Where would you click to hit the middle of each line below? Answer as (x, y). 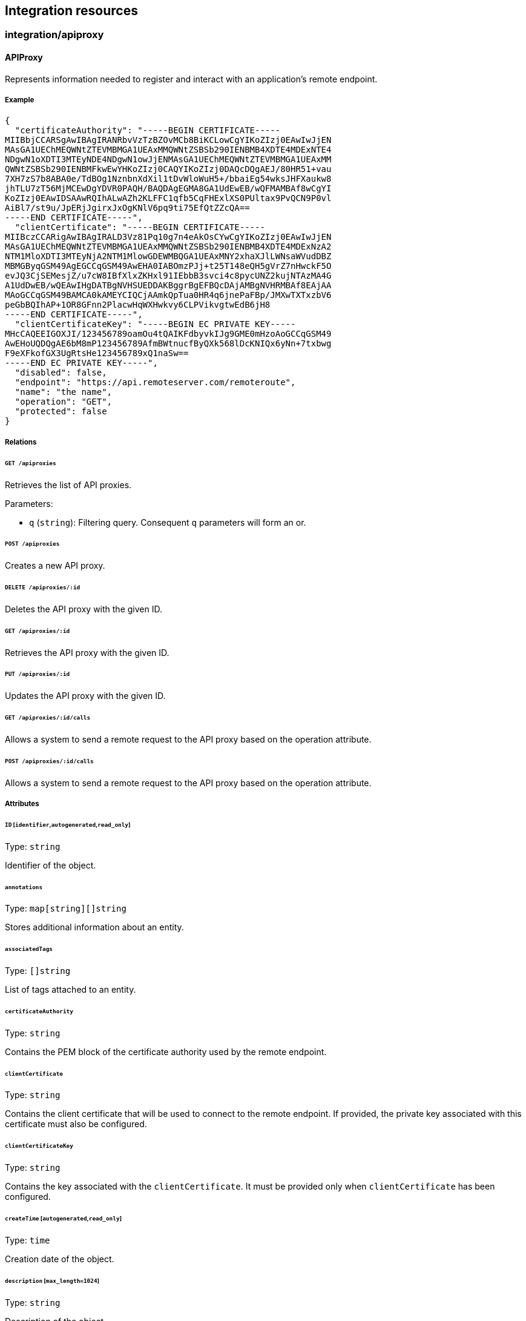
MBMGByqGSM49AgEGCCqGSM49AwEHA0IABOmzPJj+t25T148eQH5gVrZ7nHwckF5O (168, 266)
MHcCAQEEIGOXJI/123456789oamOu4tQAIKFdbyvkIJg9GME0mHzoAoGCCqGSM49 (168, 334)
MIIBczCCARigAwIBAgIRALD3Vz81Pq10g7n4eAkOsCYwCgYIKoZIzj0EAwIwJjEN (168, 237)
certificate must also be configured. (76, 1124)
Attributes (22, 804)
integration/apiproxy (54, 35)
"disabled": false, (61, 373)
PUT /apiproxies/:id (38, 674)
